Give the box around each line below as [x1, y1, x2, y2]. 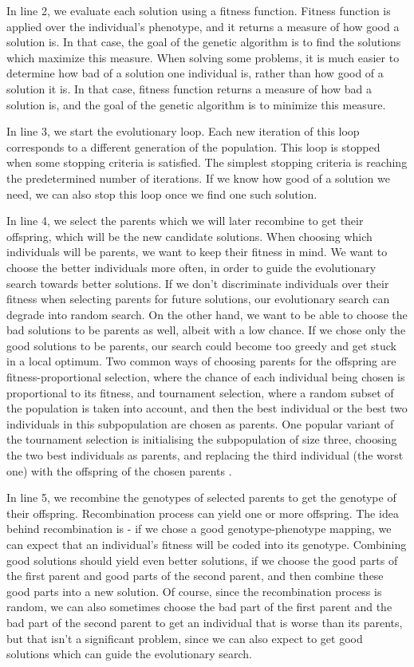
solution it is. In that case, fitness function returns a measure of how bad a [6, 80, 372, 97]
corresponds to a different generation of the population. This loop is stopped [6, 138, 380, 155]
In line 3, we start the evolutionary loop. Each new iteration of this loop [6, 123, 360, 140]
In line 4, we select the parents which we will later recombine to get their [6, 212, 364, 229]
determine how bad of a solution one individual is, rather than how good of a [6, 65, 384, 81]
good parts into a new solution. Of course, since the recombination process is [6, 582, 382, 599]
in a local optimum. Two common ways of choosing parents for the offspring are [6, 353, 396, 369]
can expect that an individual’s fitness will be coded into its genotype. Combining [6, 536, 407, 552]
